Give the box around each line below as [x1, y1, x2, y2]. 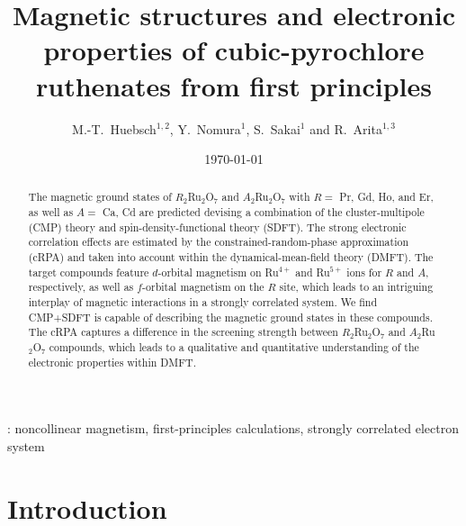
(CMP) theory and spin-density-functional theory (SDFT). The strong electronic [28, 219, 407, 234]
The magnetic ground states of [28, 189, 172, 204]
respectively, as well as [28, 279, 134, 295]
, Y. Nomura [169, 119, 241, 138]
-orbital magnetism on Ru [157, 264, 279, 279]
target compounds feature [28, 264, 149, 279]
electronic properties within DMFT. [28, 354, 196, 369]
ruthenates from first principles [36, 67, 432, 104]
